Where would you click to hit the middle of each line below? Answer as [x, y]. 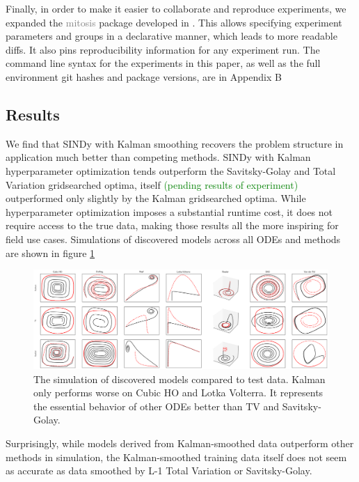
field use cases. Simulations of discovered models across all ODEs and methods [173, 239]
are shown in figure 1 [50, 252]
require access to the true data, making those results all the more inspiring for [172, 225]
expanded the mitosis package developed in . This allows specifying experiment [174, 22]
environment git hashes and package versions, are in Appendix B [144, 76]
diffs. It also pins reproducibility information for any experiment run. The [163, 49]
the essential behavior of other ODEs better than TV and [157, 406]
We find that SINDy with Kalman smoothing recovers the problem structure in [175, 143]
